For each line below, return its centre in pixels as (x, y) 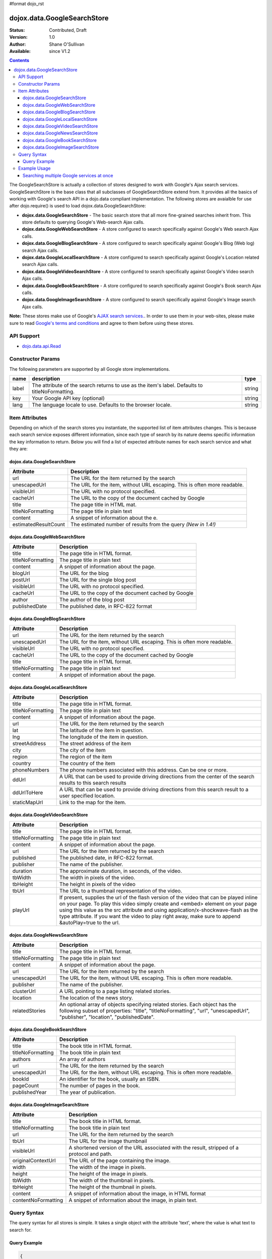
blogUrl (21, 573)
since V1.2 (60, 51)
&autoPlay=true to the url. (90, 923)
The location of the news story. (96, 998)
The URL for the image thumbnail (108, 1141)
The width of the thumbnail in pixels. (112, 1180)
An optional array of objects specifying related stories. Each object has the (148, 1004)
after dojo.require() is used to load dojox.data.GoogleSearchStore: (78, 206)
